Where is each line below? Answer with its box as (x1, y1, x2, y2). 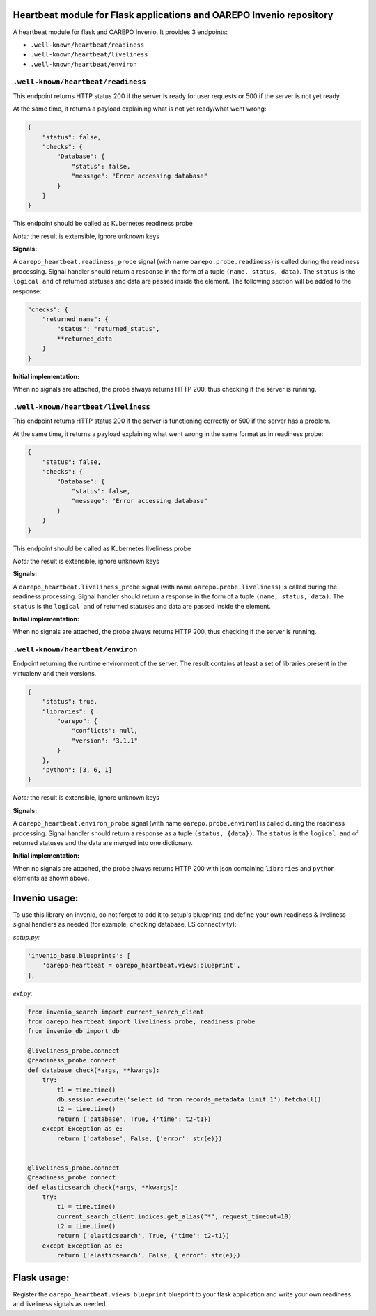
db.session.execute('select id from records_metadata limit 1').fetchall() (56, 1096, 322, 1104)
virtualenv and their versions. (13, 669, 97, 677)
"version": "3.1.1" (71, 736, 139, 745)
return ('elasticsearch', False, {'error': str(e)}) (56, 1251, 241, 1260)
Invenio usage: (13, 892, 79, 904)
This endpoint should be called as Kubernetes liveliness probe (13, 544, 191, 552)
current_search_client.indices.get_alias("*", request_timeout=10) (56, 1212, 292, 1221)
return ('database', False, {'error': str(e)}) (56, 1134, 223, 1143)
